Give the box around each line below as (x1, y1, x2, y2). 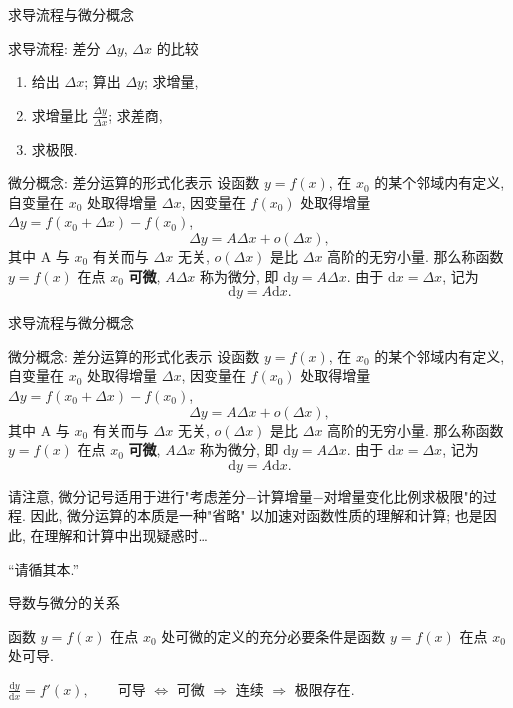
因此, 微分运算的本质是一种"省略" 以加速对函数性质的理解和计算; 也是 (30, 505, 483, 526)
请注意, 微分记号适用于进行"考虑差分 (8, 485, 246, 506)
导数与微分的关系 (8, 592, 120, 613)
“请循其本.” (8, 558, 80, 579)
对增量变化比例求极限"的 (323, 485, 483, 506)
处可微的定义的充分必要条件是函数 (161, 625, 386, 646)
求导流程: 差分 (8, 37, 101, 58)
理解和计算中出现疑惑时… (44, 524, 208, 545)
